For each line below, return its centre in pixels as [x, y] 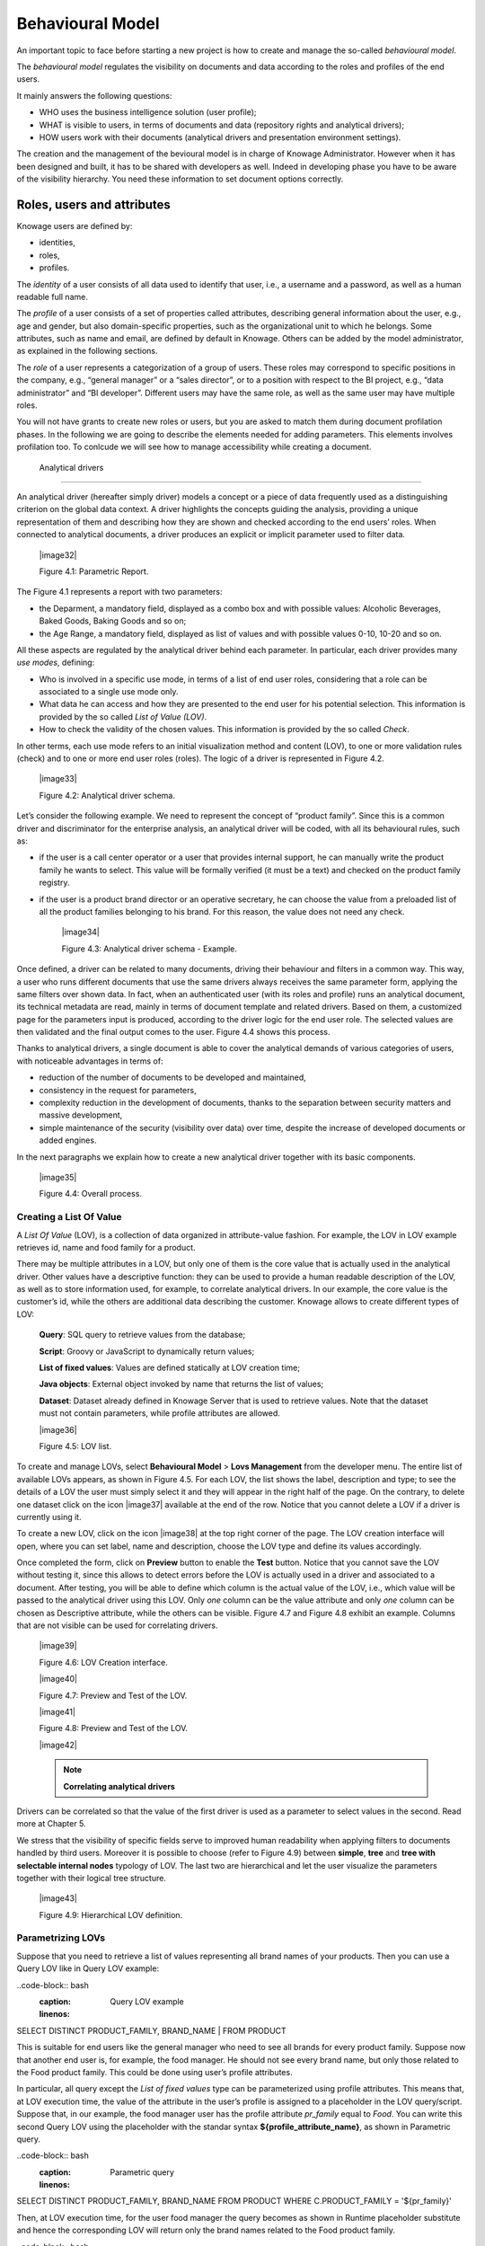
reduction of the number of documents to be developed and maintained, [173, 1077]
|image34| [81, 932]
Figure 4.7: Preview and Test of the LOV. [113, 1695]
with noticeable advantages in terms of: [90, 1061]
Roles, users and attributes [93, 204]
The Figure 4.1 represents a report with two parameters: [120, 592]
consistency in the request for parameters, [118, 1090]
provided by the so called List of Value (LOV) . [123, 716]
